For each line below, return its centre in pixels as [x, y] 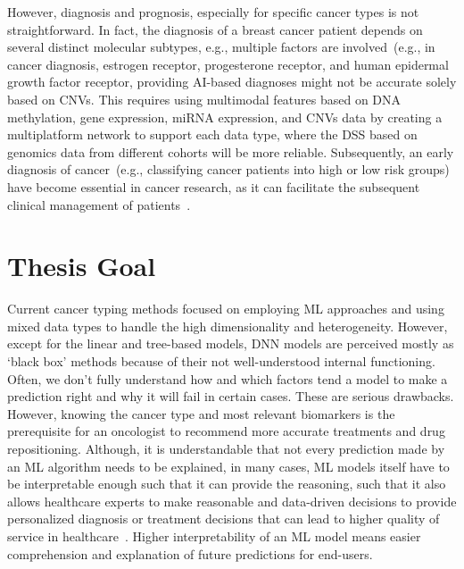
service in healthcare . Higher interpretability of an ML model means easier [214, 536]
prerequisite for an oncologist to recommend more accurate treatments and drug [226, 431]
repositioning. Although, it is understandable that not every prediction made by [226, 448]
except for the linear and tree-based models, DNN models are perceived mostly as [231, 343]
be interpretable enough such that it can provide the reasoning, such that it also [227, 484]
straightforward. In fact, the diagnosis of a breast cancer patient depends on [215, 29]
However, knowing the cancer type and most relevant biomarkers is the [201, 413]
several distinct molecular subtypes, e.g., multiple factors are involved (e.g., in [221, 47]
